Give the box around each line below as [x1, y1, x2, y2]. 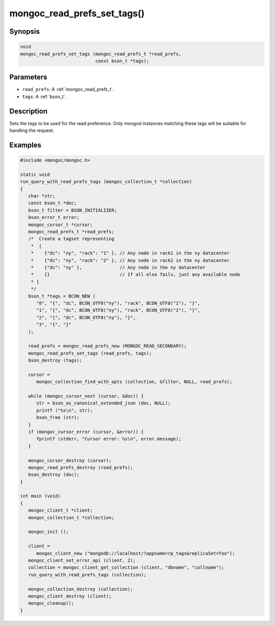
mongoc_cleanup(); [28, 600, 74, 606]
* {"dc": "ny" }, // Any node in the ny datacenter [31, 264, 206, 270]
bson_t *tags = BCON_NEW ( [28, 293, 96, 299]
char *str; [28, 193, 56, 199]
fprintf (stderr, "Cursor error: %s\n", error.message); [36, 436, 182, 442]
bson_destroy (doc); [28, 472, 80, 477]
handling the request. [9, 128, 54, 134]
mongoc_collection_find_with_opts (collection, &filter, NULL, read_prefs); [36, 379, 233, 385]
